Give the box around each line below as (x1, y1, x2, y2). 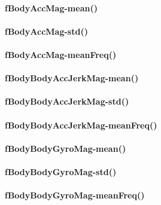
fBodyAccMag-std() (5, 25, 88, 37)
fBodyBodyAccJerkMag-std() (5, 95, 129, 108)
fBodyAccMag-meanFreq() (5, 48, 117, 60)
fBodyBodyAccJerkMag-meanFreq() (5, 118, 157, 131)
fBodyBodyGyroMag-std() (5, 165, 117, 178)
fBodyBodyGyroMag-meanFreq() (5, 189, 145, 201)
